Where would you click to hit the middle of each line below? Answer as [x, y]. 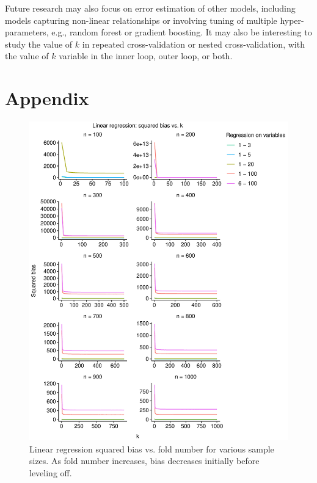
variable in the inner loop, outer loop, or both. [146, 56]
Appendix [47, 98]
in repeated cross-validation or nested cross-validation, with [193, 44]
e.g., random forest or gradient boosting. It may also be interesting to [182, 32]
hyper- [292, 20]
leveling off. [51, 472]
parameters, [27, 32]
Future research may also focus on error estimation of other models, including [150, 8]
